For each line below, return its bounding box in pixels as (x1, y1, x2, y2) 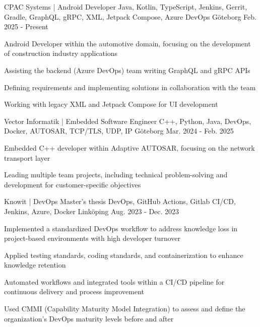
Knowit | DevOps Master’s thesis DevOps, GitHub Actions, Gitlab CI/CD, (4, 196, 236, 207)
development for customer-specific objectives (4, 179, 141, 189)
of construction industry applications (4, 48, 118, 58)
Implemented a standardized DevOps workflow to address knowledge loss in (4, 223, 238, 233)
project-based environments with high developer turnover (4, 233, 180, 243)
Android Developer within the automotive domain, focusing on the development (4, 38, 251, 48)
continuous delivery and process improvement (4, 286, 145, 297)
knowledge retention (4, 259, 66, 270)
